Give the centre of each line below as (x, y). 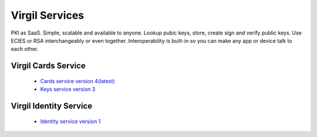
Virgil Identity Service (52, 106)
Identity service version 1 (70, 121)
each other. (25, 49)
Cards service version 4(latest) (77, 81)
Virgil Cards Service (48, 66)
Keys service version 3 (68, 89)
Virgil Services (48, 15)
